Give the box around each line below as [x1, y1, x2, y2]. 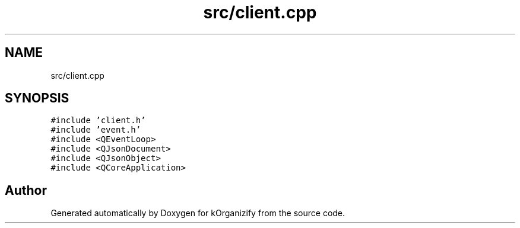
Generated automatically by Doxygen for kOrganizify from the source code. [50, 208, 345, 219]
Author [5, 182, 47, 198]
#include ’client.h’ [50, 115, 146, 126]
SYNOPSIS [5, 91, 69, 106]
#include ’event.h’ [50, 125, 141, 135]
